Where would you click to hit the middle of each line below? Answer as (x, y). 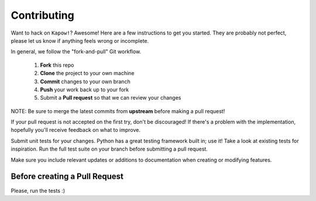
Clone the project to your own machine (87, 73)
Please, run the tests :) (38, 190)
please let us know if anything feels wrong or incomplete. (80, 40)
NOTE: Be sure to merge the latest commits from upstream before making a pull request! (118, 111)
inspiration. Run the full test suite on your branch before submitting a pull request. (109, 149)
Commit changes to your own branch (85, 81)
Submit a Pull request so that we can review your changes (111, 98)
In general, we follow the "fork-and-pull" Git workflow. (76, 52)
